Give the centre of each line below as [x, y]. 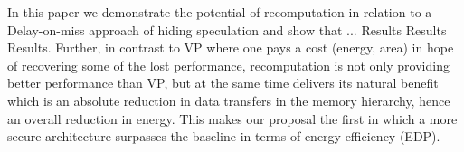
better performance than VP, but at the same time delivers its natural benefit [223, 83]
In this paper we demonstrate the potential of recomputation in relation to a [220, 12]
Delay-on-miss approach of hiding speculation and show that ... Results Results [227, 29]
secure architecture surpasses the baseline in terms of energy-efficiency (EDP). [224, 136]
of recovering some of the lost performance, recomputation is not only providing [228, 65]
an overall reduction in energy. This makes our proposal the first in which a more [232, 118]
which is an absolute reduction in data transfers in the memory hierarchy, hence [229, 100]
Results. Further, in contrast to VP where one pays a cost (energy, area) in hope [231, 47]
